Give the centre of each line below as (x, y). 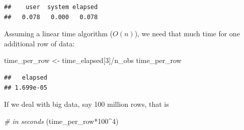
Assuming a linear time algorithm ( (59, 34)
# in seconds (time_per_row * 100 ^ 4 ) (61, 121)
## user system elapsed (51, 7)
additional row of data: (39, 43)
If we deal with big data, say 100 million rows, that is (87, 104)
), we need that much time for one (187, 34)
